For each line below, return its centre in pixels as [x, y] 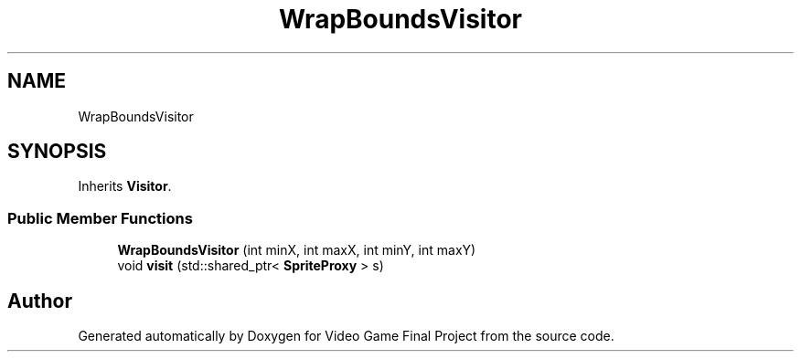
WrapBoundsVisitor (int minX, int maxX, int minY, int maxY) [297, 250]
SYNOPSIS [57, 152]
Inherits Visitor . [125, 186]
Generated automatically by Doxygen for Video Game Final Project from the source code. [346, 336]
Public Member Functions [100, 218]
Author [40, 301]
